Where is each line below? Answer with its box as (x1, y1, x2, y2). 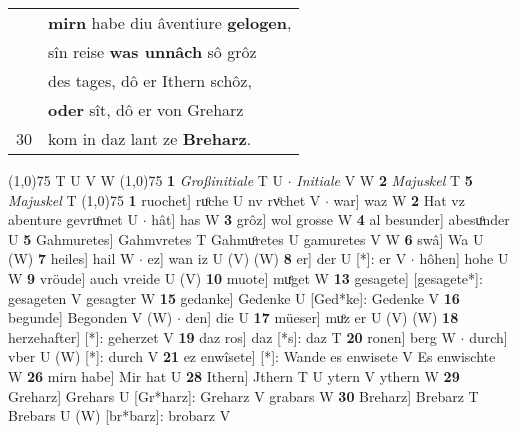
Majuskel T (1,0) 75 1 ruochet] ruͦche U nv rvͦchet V (8, 189, 321, 210)
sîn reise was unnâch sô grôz (48, 40, 257, 63)
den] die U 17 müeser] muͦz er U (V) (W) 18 (185, 307, 459, 328)
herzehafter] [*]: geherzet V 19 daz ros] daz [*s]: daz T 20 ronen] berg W (8, 326, 456, 347)
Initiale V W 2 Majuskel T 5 (296, 170, 473, 190)
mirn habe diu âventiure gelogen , (48, 11, 292, 34)
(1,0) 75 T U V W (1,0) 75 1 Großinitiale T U (8, 170, 284, 190)
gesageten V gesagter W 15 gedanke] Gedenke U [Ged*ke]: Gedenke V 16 (8, 287, 460, 308)
